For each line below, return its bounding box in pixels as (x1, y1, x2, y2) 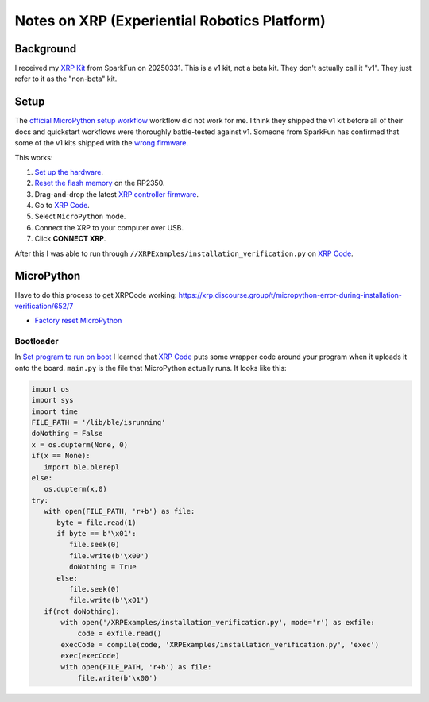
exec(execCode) (60, 651, 120, 661)
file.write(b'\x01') (68, 596, 149, 605)
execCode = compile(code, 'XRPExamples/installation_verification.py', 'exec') (60, 640, 380, 649)
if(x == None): (31, 451, 91, 461)
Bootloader (14, 336, 59, 347)
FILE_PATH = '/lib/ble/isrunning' (31, 418, 166, 427)
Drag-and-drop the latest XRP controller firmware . (34, 189, 199, 199)
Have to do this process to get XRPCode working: (14, 290, 177, 299)
